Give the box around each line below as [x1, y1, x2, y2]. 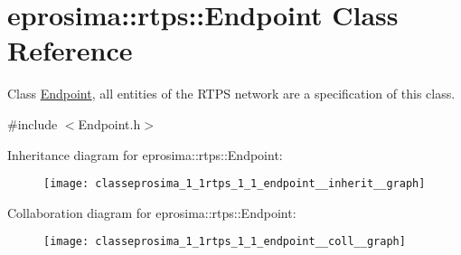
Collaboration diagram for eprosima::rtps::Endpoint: [7, 203, 296, 222]
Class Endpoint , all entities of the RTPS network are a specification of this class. [7, 84, 456, 103]
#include [7, 114, 58, 133]
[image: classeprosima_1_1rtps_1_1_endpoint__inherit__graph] [43, 177, 426, 191]
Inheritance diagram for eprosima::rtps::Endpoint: [7, 145, 283, 164]
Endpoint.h [78, 114, 141, 133]
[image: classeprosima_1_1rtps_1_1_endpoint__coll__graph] [43, 235, 406, 249]
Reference [7, 32, 133, 69]
